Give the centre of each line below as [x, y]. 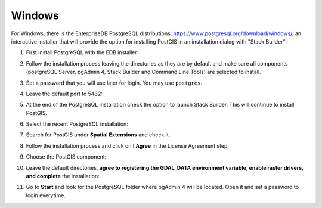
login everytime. [46, 195]
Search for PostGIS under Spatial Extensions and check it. [98, 135]
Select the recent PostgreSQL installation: [77, 124]
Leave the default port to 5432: [64, 94]
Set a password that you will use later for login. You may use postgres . [114, 83]
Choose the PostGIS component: [66, 157]
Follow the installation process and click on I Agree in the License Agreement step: [128, 145]
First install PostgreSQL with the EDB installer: [82, 52]
